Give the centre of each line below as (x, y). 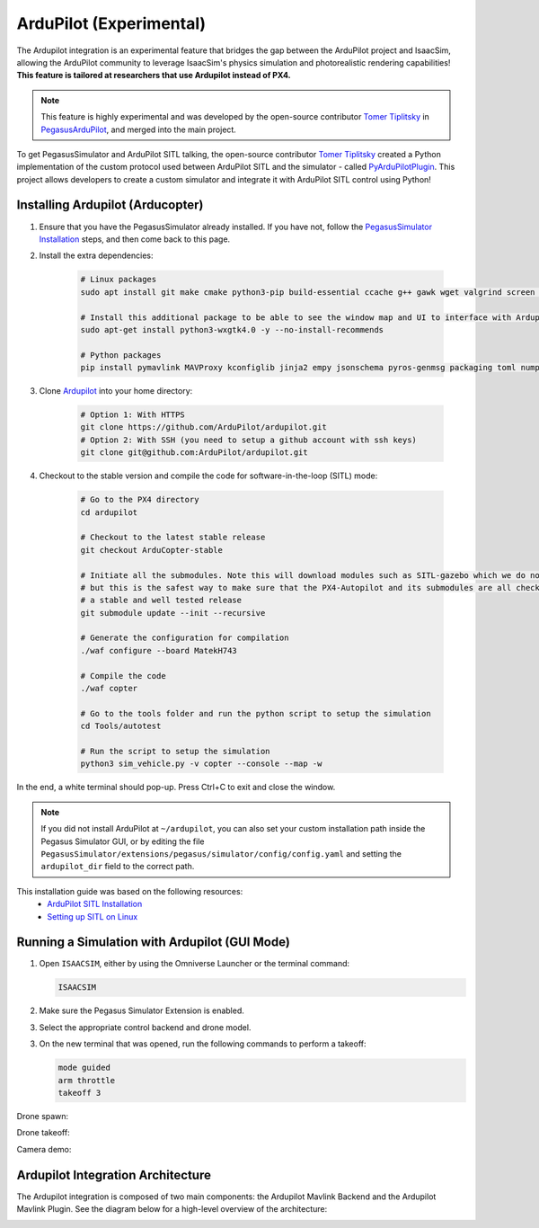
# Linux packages (119, 280)
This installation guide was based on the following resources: (130, 891)
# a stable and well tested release (161, 601)
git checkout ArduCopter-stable (152, 550)
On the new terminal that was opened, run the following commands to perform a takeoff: (203, 1044)
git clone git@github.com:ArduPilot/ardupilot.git (194, 453)
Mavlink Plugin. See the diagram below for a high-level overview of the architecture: (172, 1208)
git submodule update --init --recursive (173, 613)
